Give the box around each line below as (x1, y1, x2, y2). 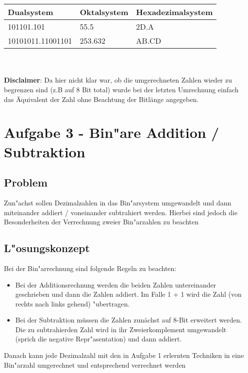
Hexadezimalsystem (136, 6, 213, 18)
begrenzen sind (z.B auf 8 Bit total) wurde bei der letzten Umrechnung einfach (4, 84, 239, 94)
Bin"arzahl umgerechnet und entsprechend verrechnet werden (4, 359, 186, 370)
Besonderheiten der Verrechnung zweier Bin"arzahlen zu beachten (4, 217, 199, 227)
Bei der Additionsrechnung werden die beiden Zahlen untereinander (15, 279, 216, 289)
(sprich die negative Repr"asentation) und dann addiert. (15, 334, 182, 344)
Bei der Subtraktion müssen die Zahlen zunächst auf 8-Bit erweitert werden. (15, 315, 242, 325)
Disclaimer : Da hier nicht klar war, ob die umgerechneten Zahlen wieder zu (4, 75, 232, 85)
